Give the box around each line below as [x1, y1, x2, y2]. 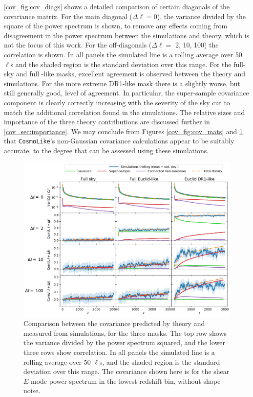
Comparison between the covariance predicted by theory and [23, 318, 205, 328]
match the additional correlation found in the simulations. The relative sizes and [4, 107, 245, 117]
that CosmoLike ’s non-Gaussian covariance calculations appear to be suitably [4, 136, 234, 146]
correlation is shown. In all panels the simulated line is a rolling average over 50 [4, 49, 242, 59]
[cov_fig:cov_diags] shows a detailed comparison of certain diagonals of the [4, 1, 230, 11]
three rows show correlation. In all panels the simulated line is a [23, 347, 215, 357]
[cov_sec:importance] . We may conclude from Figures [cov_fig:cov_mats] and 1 [4, 126, 243, 136]
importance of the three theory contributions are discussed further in [4, 117, 210, 127]
